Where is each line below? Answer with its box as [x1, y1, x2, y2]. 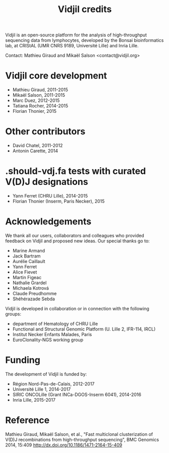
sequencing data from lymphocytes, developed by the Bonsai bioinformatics [5, 37, 164, 43]
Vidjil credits [58, 4, 112, 15]
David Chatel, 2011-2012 [12, 143, 63, 149]
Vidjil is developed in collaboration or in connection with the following [5, 305, 150, 311]
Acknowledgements [5, 216, 92, 227]
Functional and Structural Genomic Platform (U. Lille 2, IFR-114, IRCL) [12, 326, 156, 332]
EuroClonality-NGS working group [12, 337, 84, 343]
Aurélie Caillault [12, 258, 45, 264]
